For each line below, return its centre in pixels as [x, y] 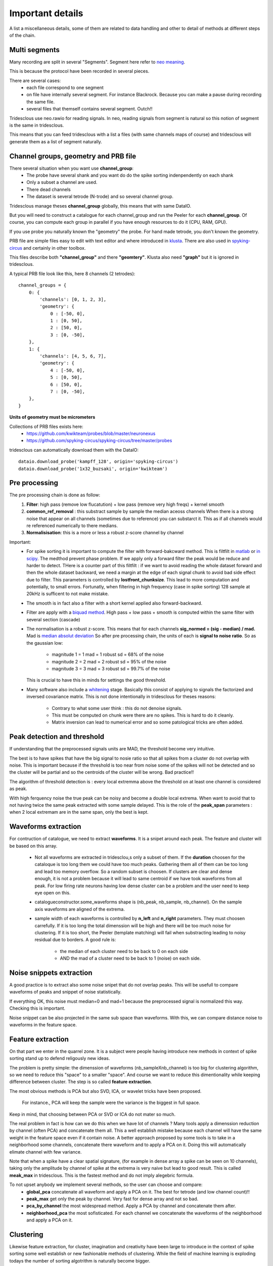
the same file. [41, 102]
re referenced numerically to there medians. [72, 525]
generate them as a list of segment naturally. [56, 141]
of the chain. [22, 35]
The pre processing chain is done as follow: [55, 495]
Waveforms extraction [45, 827]
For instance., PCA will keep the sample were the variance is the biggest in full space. [111, 1103]
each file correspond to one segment [65, 88]
